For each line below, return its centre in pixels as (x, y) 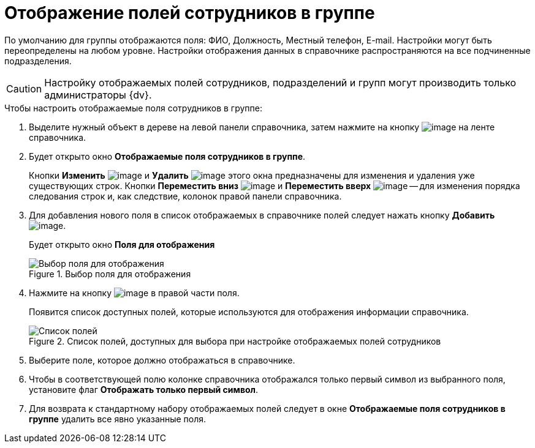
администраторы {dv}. (98, 95)
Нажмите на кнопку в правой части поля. (134, 293)
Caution (24, 88)
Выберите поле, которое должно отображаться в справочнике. (162, 360)
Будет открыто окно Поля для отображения (122, 244)
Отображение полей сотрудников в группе (190, 13)
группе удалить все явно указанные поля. (118, 419)
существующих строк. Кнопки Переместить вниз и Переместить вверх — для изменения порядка (275, 185)
